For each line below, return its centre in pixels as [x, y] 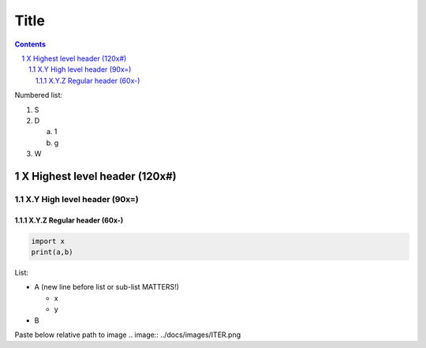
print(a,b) [52, 252]
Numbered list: [39, 95]
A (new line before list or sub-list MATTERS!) [106, 287]
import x [48, 241]
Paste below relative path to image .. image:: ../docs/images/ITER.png [128, 335]
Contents [30, 44]
